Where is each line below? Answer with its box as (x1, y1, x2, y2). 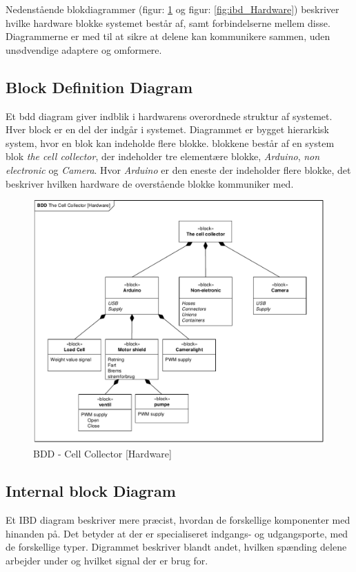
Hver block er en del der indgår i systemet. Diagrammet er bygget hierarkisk (6, 122, 329, 137)
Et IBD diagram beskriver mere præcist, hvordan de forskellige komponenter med (6, 513, 350, 527)
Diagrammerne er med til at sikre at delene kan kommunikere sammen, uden (6, 29, 330, 43)
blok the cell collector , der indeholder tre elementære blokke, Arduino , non (6, 149, 320, 164)
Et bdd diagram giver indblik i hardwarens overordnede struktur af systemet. (6, 108, 333, 123)
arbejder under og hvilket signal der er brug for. (6, 553, 208, 567)
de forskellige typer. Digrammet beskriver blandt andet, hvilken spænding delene (6, 540, 347, 554)
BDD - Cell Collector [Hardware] (33, 446, 172, 461)
